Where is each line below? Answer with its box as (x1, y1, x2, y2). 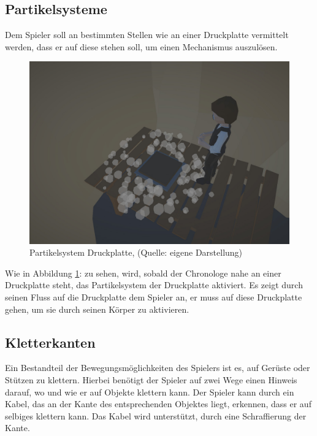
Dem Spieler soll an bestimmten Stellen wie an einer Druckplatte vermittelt (5, 28, 289, 41)
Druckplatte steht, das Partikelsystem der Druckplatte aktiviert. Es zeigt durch (5, 278, 303, 291)
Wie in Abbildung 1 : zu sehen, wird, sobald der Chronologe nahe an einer (5, 266, 281, 279)
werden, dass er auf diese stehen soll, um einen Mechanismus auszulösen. (5, 40, 278, 53)
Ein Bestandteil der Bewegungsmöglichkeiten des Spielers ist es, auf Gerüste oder (5, 361, 310, 374)
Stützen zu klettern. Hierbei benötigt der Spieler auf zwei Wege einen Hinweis (5, 373, 297, 386)
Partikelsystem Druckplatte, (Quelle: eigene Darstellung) (29, 246, 243, 259)
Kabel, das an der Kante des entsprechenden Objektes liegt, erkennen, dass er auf (5, 397, 311, 410)
